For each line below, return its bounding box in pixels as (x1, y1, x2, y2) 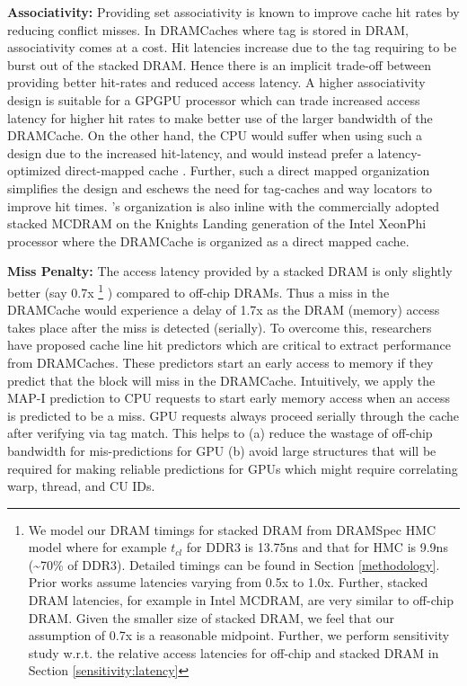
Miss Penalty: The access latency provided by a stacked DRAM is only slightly (7, 262, 453, 281)
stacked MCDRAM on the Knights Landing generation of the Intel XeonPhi (7, 214, 427, 233)
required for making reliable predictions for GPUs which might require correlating (7, 459, 458, 477)
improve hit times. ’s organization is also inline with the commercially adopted (7, 196, 440, 215)
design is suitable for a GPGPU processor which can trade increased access (7, 90, 420, 109)
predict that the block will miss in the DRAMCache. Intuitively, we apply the (7, 370, 436, 389)
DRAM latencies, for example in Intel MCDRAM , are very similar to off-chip (28, 591, 454, 610)
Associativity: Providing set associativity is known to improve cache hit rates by (7, 3, 460, 21)
